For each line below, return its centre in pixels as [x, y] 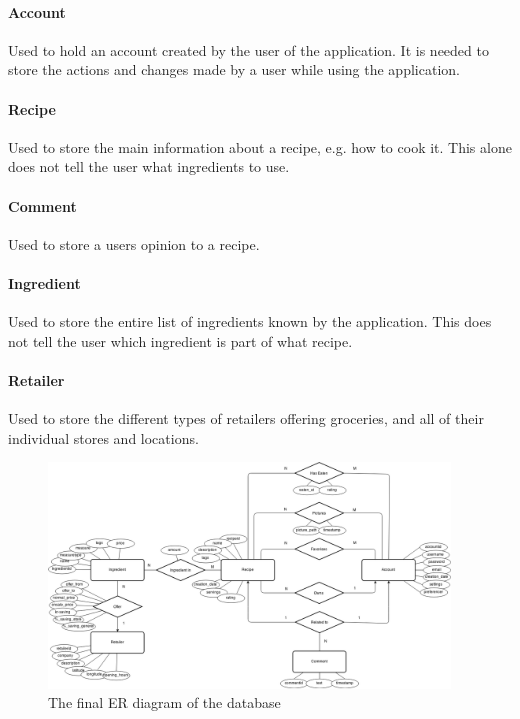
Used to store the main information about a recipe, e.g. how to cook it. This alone [260, 146]
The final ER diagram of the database [164, 702]
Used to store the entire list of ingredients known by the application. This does [250, 321]
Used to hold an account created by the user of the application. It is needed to [248, 49]
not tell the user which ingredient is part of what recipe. [180, 340]
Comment [42, 205]
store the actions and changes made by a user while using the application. [234, 69]
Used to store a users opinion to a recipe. [134, 243]
